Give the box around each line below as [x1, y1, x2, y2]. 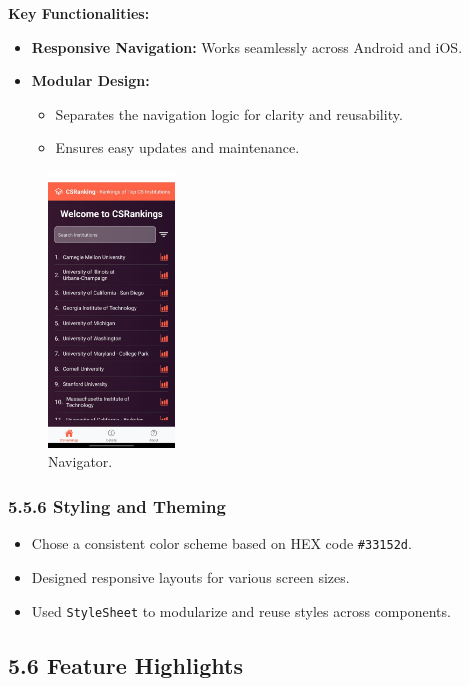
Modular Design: [31, 70, 150, 91]
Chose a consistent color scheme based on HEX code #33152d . [31, 533, 412, 554]
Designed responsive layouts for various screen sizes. [31, 566, 350, 587]
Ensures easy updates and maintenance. [55, 137, 300, 158]
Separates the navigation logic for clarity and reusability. [55, 103, 403, 124]
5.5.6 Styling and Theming [8, 494, 226, 518]
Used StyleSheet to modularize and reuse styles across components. [31, 600, 451, 621]
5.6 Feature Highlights [8, 649, 243, 680]
